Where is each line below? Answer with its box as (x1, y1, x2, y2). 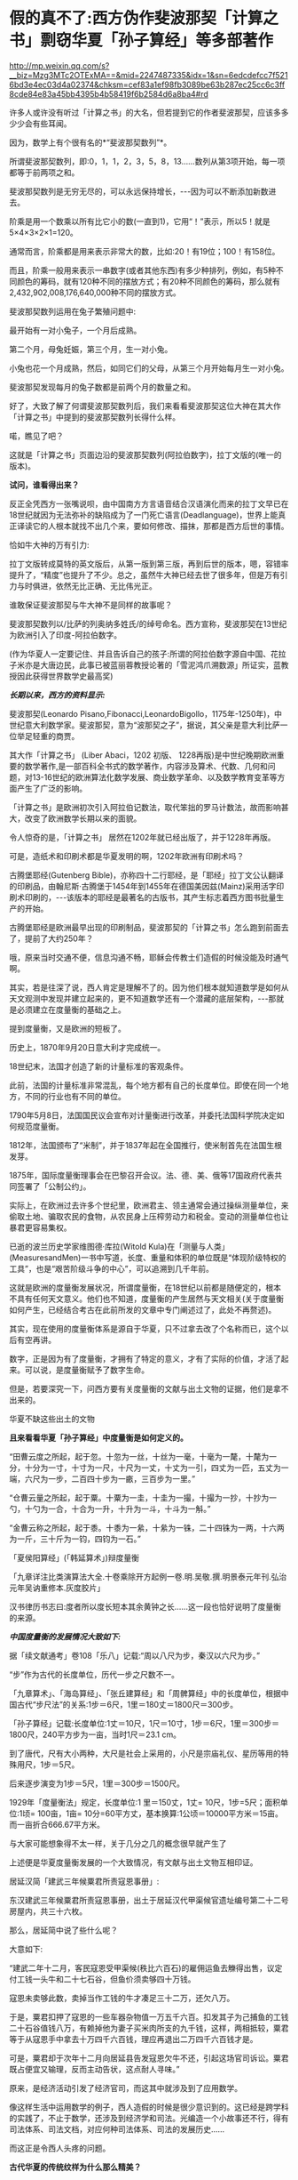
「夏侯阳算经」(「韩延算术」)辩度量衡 (9, 1552, 140, 1563)
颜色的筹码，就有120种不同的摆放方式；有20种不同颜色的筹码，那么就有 (16, 276, 281, 286)
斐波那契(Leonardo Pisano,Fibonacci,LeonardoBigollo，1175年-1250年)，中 (9, 708, 282, 719)
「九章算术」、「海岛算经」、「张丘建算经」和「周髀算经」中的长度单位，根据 (9, 1687, 281, 1699)
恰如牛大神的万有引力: (9, 539, 90, 550)
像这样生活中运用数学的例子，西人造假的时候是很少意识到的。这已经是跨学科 (9, 2101, 289, 2112)
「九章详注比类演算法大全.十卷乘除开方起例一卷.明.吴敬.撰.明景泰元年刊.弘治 (9, 1571, 287, 1581)
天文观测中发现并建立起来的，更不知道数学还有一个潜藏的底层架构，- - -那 (9, 993, 277, 1003)
